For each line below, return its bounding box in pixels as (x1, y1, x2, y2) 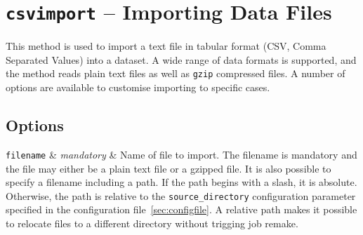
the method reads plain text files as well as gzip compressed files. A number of (6, 66, 345, 81)
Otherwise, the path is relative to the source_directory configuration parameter (6, 188, 356, 203)
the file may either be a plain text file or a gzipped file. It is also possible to (6, 161, 331, 175)
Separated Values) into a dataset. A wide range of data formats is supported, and (6, 52, 357, 67)
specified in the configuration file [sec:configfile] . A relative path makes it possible (6, 202, 357, 217)
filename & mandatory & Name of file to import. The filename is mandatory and (6, 147, 357, 161)
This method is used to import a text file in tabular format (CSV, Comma (6, 39, 326, 53)
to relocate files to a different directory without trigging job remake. (6, 215, 298, 230)
